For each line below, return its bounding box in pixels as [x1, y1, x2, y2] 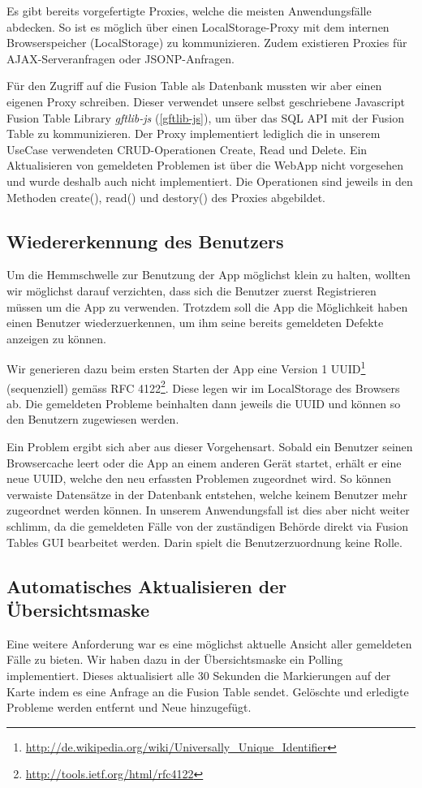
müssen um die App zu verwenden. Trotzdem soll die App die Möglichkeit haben [6, 298, 408, 315]
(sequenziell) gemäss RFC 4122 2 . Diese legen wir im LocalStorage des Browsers [6, 377, 400, 396]
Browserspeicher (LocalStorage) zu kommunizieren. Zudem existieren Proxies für [6, 34, 407, 51]
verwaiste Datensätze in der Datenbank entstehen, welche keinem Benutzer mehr [6, 485, 408, 502]
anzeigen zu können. [6, 329, 106, 347]
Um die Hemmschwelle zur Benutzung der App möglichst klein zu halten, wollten [6, 266, 411, 283]
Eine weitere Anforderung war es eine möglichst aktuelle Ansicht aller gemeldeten [6, 635, 412, 652]
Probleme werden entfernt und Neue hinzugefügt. [6, 699, 252, 716]
